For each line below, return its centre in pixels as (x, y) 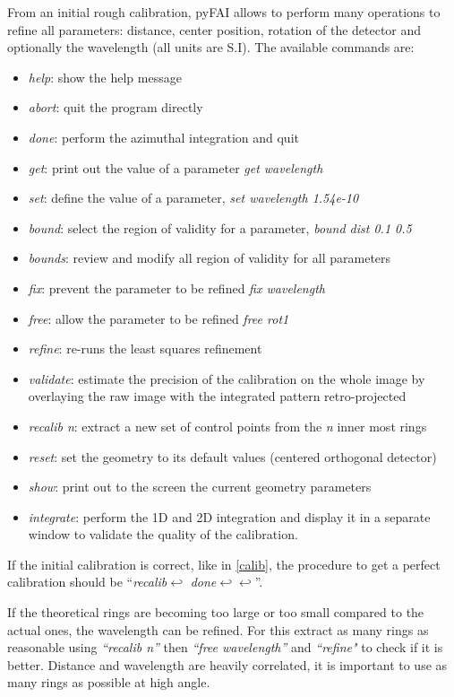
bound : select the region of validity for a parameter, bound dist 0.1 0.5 (220, 227)
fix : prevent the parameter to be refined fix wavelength (176, 288)
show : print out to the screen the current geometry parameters (200, 487)
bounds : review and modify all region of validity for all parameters (210, 258)
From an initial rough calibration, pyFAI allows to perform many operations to (224, 12)
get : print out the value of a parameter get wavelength (176, 167)
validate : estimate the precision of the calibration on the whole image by (227, 378)
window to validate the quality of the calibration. (163, 534)
